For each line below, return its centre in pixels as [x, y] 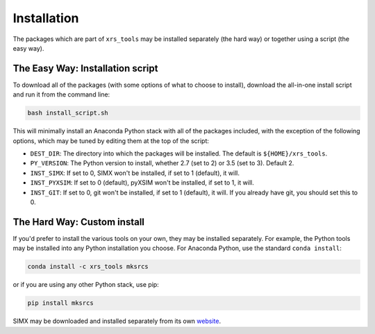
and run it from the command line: [61, 94]
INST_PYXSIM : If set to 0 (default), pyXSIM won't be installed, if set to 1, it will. [142, 183]
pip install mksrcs [60, 303]
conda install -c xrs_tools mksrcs [88, 267]
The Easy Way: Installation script [85, 68]
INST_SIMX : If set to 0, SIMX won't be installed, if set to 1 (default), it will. [135, 173]
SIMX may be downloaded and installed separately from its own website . [117, 321]
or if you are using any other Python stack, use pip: [86, 285]
